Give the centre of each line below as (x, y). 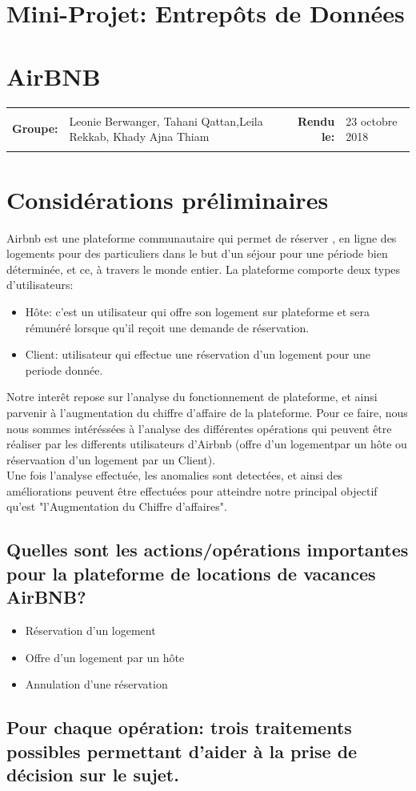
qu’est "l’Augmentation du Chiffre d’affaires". (117, 506)
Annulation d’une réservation (96, 684)
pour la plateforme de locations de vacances (191, 573)
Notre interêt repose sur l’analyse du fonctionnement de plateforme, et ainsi (192, 397)
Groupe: (35, 128)
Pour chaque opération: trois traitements (179, 727)
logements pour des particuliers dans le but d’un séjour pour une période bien (197, 253)
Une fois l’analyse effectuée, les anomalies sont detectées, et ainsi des (175, 475)
